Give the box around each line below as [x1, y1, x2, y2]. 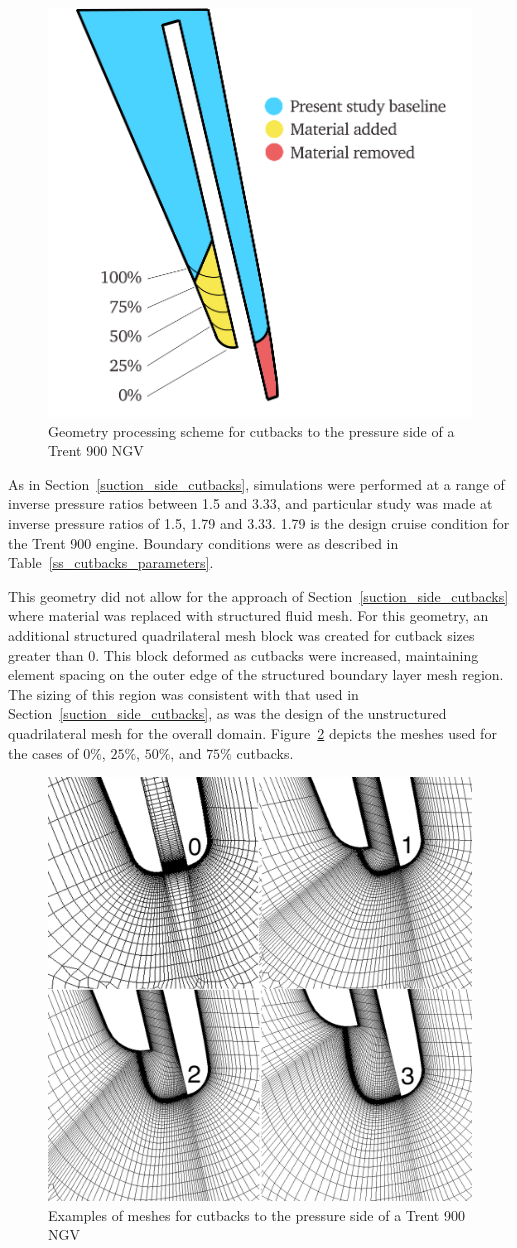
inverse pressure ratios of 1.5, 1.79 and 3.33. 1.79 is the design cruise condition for [8, 513, 510, 533]
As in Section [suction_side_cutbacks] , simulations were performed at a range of [8, 473, 505, 494]
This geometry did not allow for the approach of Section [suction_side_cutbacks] [8, 585, 509, 606]
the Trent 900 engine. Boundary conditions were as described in [8, 532, 399, 553]
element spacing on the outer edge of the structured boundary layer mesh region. [8, 664, 504, 685]
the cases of [8, 742, 79, 763]
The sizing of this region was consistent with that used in [8, 683, 359, 704]
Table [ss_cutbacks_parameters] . [8, 552, 214, 573]
